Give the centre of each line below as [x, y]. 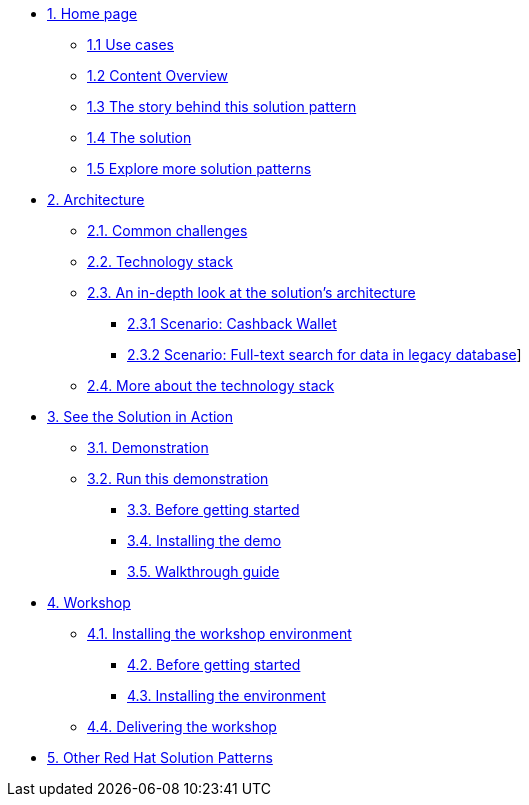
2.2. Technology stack [160, 261]
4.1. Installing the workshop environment [219, 633]
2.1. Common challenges [167, 230]
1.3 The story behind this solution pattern [222, 106]
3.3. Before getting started [213, 509]
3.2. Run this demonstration [178, 478]
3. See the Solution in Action [140, 416]
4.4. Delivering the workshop [182, 726]
